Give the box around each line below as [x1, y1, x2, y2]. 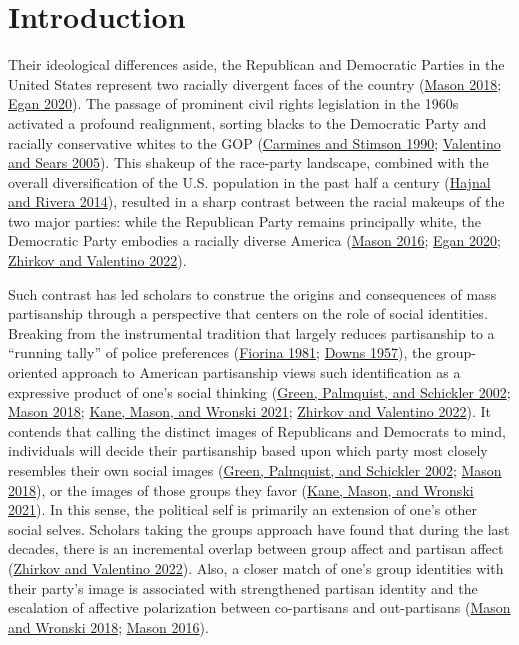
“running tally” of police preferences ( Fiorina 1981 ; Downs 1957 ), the [8, 342, 432, 363]
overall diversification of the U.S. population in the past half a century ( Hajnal [8, 171, 491, 192]
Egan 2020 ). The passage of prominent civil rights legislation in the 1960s [8, 93, 459, 114]
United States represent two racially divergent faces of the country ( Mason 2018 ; [8, 73, 502, 94]
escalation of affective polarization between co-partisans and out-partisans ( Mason [8, 597, 511, 618]
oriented [8, 362, 58, 383]
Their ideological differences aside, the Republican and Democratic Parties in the [8, 54, 505, 75]
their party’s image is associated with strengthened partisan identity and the [8, 577, 478, 598]
